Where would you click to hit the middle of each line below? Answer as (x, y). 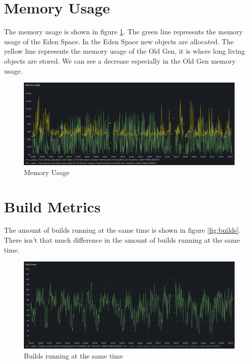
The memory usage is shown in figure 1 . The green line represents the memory (124, 32)
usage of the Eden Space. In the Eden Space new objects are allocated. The (119, 41)
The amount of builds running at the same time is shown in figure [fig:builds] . (123, 230)
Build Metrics (52, 206)
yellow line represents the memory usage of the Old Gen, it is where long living (124, 51)
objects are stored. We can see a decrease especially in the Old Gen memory (120, 60)
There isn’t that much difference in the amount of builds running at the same (122, 240)
